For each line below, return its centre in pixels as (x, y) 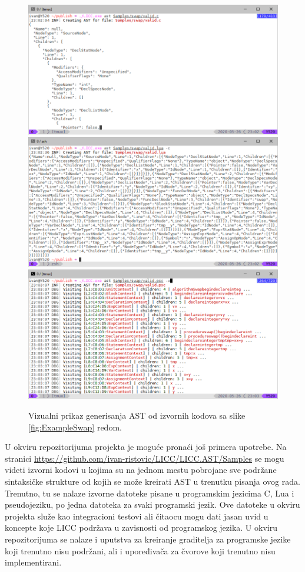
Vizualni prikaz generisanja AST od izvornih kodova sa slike (137, 415)
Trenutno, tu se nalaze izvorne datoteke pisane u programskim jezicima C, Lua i (150, 493)
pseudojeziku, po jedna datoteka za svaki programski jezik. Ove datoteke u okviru (152, 504)
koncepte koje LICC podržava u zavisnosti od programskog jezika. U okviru (141, 527)
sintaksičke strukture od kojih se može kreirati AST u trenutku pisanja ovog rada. (152, 481)
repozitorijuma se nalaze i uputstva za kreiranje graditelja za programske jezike (148, 539)
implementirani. (33, 562)
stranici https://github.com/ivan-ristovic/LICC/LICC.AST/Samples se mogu (145, 458)
